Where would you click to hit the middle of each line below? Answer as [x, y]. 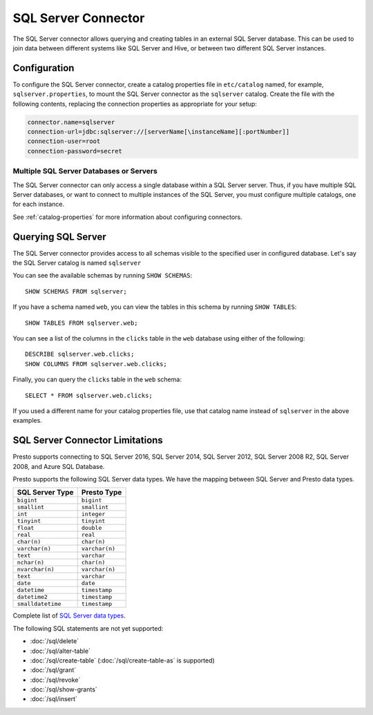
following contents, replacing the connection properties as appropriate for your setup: [135, 104]
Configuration [44, 68]
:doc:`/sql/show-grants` [64, 689]
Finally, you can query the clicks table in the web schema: [97, 379]
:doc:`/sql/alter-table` [60, 651]
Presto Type [102, 493]
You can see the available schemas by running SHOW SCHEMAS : [103, 276]
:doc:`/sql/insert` [54, 699]
